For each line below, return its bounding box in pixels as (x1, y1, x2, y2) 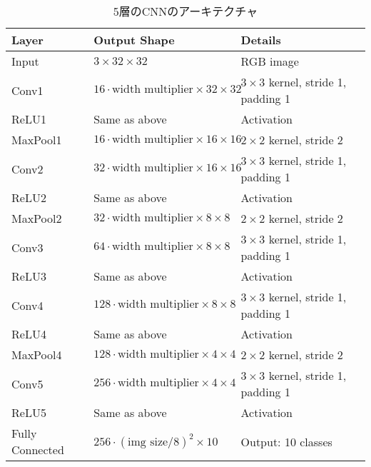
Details (240, 31, 281, 48)
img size (128, 436, 168, 448)
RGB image (240, 53, 299, 69)
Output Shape (93, 31, 175, 48)
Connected (11, 441, 64, 458)
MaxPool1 (11, 131, 62, 148)
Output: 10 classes (240, 433, 332, 450)
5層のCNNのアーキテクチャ (113, 3, 258, 19)
